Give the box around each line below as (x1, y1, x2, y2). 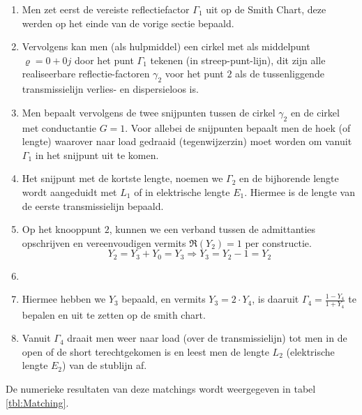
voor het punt (165, 66, 224, 81)
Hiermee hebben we (22, 292, 106, 306)
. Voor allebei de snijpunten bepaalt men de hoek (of (125, 120, 351, 135)
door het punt (75, 52, 134, 67)
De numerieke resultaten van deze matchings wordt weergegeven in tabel (6, 381, 316, 395)
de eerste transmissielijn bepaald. (22, 198, 164, 213)
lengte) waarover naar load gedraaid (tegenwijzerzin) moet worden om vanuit (22, 134, 352, 149)
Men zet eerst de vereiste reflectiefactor (22, 2, 190, 16)
